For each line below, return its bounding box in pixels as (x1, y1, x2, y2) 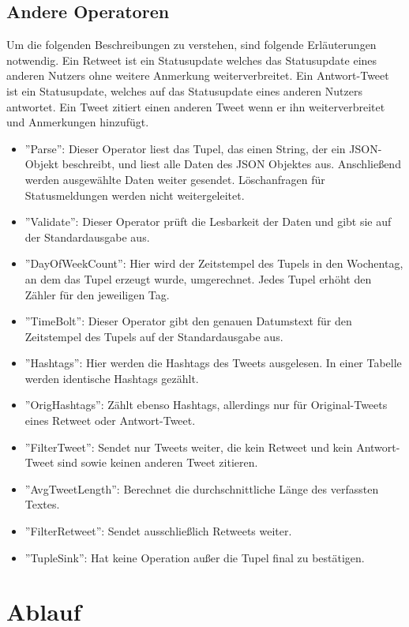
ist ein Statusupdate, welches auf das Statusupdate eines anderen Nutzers (6, 82, 362, 99)
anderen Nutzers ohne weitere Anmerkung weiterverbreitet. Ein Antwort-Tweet (6, 67, 389, 84)
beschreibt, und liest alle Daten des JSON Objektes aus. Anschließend (62, 156, 401, 172)
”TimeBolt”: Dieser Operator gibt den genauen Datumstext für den (24, 313, 352, 329)
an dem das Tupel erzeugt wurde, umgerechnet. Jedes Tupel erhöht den (24, 270, 372, 287)
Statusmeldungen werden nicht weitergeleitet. (24, 186, 245, 203)
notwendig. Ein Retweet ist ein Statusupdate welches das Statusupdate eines (6, 51, 377, 68)
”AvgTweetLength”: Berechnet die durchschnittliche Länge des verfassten (24, 480, 379, 497)
